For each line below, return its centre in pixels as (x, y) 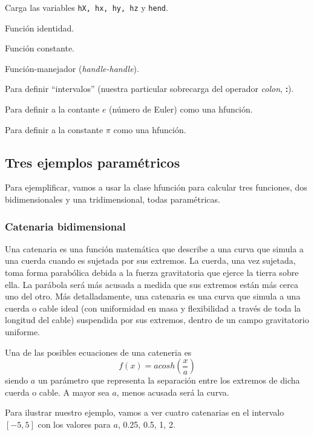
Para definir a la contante (52, 109)
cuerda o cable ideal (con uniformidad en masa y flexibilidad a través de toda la (153, 308)
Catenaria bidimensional (65, 226)
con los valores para (74, 424)
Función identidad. (40, 28)
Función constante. (40, 48)
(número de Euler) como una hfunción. (181, 109)
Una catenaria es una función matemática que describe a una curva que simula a (154, 248)
